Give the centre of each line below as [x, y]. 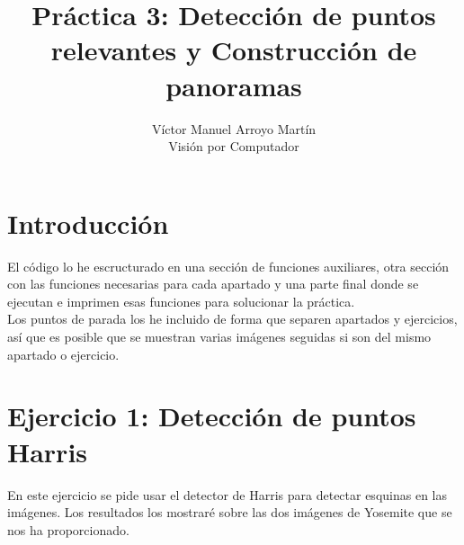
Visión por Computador [234, 146]
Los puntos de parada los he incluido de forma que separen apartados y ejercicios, [232, 319]
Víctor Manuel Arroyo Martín [234, 128]
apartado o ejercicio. [63, 354]
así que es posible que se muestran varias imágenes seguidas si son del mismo [219, 336]
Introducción [88, 223]
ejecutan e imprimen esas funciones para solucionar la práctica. [181, 301]
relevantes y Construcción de [234, 50]
